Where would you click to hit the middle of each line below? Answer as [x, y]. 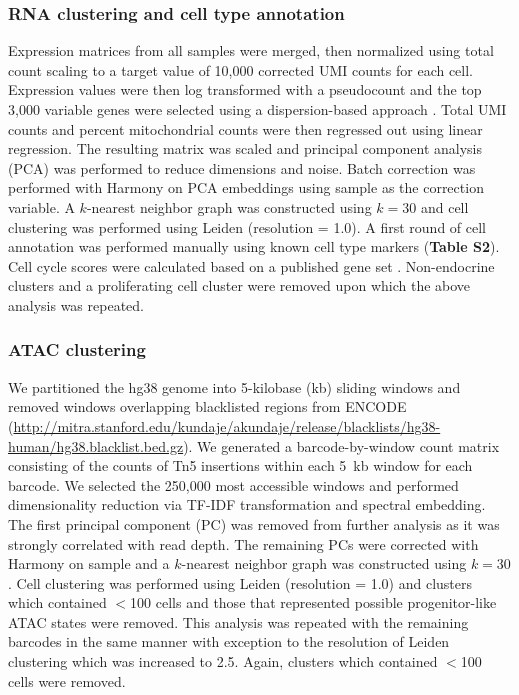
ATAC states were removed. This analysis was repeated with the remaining [238, 621]
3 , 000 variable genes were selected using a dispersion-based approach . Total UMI [257, 109]
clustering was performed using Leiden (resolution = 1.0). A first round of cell [247, 226]
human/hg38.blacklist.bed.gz [96, 445]
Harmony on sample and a [89, 563]
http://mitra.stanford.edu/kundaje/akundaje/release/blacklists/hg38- [227, 425]
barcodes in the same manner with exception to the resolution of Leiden [229, 641]
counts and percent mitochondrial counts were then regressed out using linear [245, 128]
